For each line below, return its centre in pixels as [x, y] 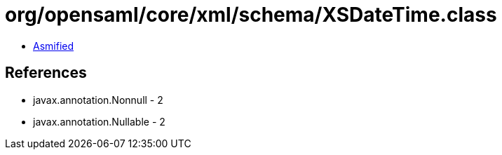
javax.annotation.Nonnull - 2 [98, 100]
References [46, 73]
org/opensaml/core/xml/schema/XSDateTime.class [251, 15]
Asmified [54, 46]
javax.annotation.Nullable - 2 [99, 121]
